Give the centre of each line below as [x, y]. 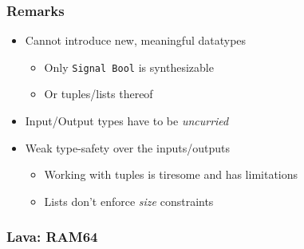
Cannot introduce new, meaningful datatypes [136, 40]
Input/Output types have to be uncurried [127, 121]
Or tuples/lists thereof [99, 94]
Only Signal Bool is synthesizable [129, 67]
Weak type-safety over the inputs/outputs [127, 147]
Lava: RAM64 [52, 237]
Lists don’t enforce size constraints [129, 201]
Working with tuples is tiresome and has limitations [171, 174]
